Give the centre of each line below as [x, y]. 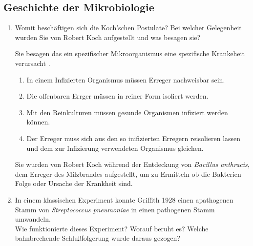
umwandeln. [33, 219]
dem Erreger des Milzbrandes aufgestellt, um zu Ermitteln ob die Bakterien [128, 174]
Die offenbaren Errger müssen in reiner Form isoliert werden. [117, 96]
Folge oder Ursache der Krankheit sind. [74, 183]
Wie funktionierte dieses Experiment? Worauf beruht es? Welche [112, 228]
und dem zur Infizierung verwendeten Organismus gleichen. [115, 148]
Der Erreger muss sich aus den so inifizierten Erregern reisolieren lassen [134, 138]
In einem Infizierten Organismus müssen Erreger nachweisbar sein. [126, 79]
